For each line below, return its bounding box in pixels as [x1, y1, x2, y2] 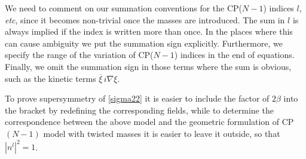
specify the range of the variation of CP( [5, 48, 154, 61]
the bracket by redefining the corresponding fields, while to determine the [5, 103, 274, 116]
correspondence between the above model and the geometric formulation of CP [5, 115, 294, 128]
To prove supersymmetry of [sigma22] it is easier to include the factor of [5, 92, 270, 105]
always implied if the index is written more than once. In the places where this [5, 25, 293, 38]
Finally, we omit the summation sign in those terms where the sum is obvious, [5, 60, 292, 72]
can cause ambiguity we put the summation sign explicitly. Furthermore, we [5, 36, 283, 49]
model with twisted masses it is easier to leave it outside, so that [43, 127, 280, 139]
